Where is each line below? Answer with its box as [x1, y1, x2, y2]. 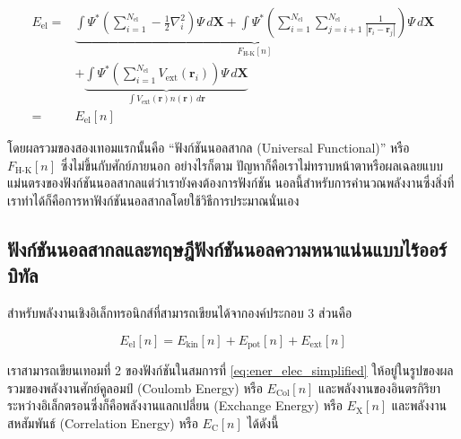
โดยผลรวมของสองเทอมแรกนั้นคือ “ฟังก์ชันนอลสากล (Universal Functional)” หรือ [7, 138, 410, 157]
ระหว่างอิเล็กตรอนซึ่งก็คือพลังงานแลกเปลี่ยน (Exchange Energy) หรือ [7, 396, 343, 415]
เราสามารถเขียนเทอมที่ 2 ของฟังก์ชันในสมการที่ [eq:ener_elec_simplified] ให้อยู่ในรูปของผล [7, 361, 454, 380]
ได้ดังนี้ [247, 413, 279, 432]
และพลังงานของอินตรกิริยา [318, 378, 441, 397]
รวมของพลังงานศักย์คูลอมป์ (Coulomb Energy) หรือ [7, 378, 263, 397]
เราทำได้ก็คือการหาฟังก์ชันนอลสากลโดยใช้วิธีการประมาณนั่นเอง [7, 190, 300, 209]
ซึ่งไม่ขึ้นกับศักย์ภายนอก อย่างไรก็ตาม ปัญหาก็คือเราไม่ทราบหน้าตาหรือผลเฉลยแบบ [60, 155, 443, 174]
